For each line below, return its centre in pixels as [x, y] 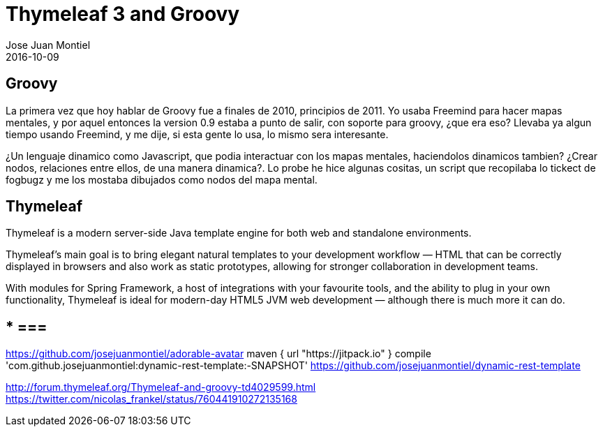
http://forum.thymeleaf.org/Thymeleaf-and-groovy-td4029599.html [161, 387]
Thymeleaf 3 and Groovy [123, 14]
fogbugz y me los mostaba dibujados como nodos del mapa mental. [162, 179]
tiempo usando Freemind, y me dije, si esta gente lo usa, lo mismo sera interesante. [197, 134]
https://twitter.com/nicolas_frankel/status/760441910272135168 [151, 399]
